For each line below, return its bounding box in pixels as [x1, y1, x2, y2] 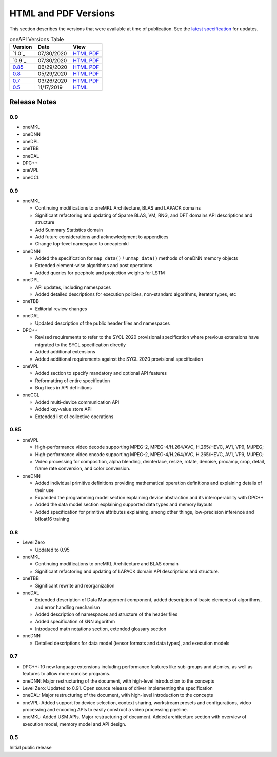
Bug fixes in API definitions [35, 385, 92, 391]
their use [35, 487, 54, 493]
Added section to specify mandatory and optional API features [35, 370, 167, 376]
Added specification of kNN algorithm [35, 618, 115, 624]
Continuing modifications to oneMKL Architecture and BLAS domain [35, 561, 179, 567]
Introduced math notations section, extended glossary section [35, 626, 167, 632]
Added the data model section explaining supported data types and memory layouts [35, 501, 213, 508]
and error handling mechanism [35, 604, 100, 610]
